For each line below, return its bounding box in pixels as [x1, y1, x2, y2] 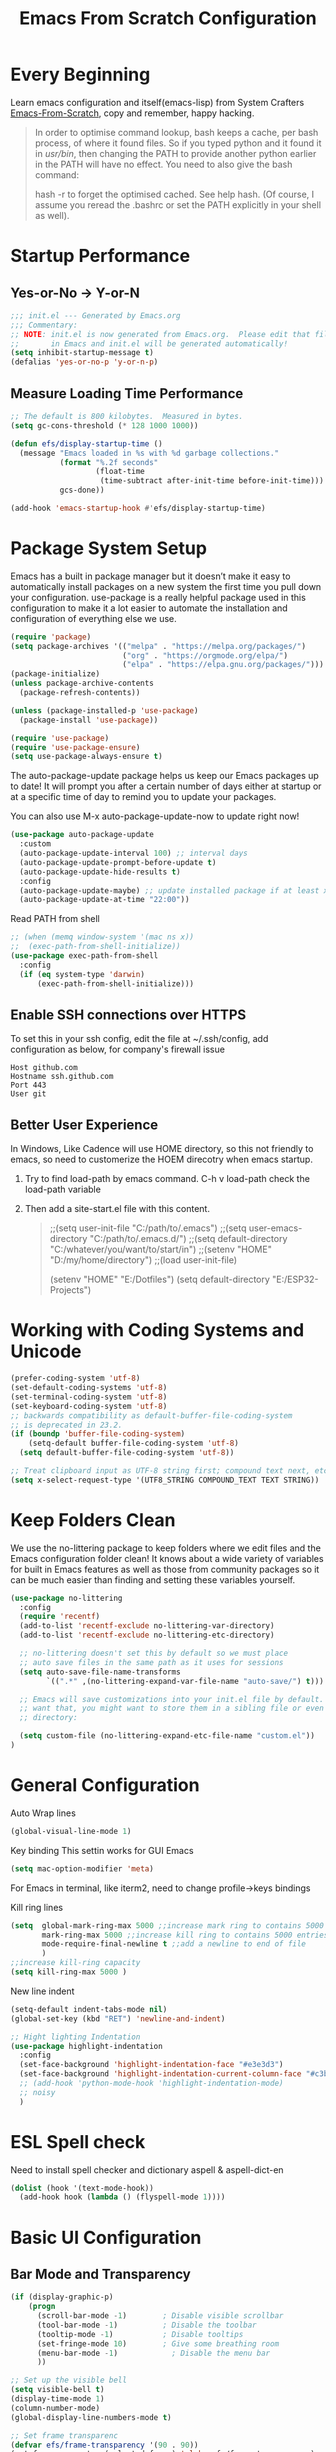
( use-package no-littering [10, 1593, 123, 1603]
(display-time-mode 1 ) [10, 2394, 105, 2404]
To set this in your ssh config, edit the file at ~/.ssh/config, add [10, 1033, 269, 1045]
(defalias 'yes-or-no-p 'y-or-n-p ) [10, 357, 159, 367]
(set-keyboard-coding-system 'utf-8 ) [10, 1401, 168, 1411]
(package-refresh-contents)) [19, 688, 141, 698]
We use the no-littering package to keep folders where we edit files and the [10, 1542, 322, 1554]
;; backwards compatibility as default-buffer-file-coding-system [10, 1410, 293, 1421]
